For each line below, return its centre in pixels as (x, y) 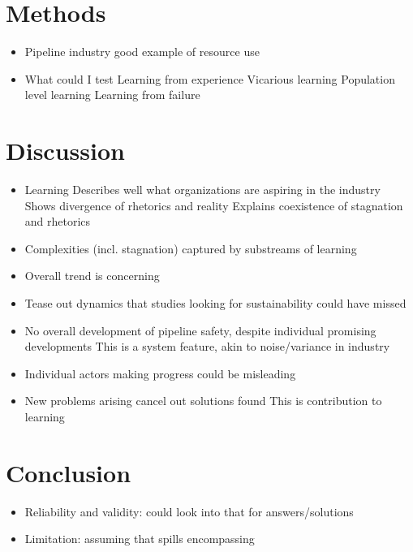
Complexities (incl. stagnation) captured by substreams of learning (191, 248)
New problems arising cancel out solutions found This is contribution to (203, 401)
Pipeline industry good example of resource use (142, 52)
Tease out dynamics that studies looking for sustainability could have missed (215, 303)
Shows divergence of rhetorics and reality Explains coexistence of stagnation (214, 205)
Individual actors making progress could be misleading (160, 373)
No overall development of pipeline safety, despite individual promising (200, 330)
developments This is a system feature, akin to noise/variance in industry (207, 346)
